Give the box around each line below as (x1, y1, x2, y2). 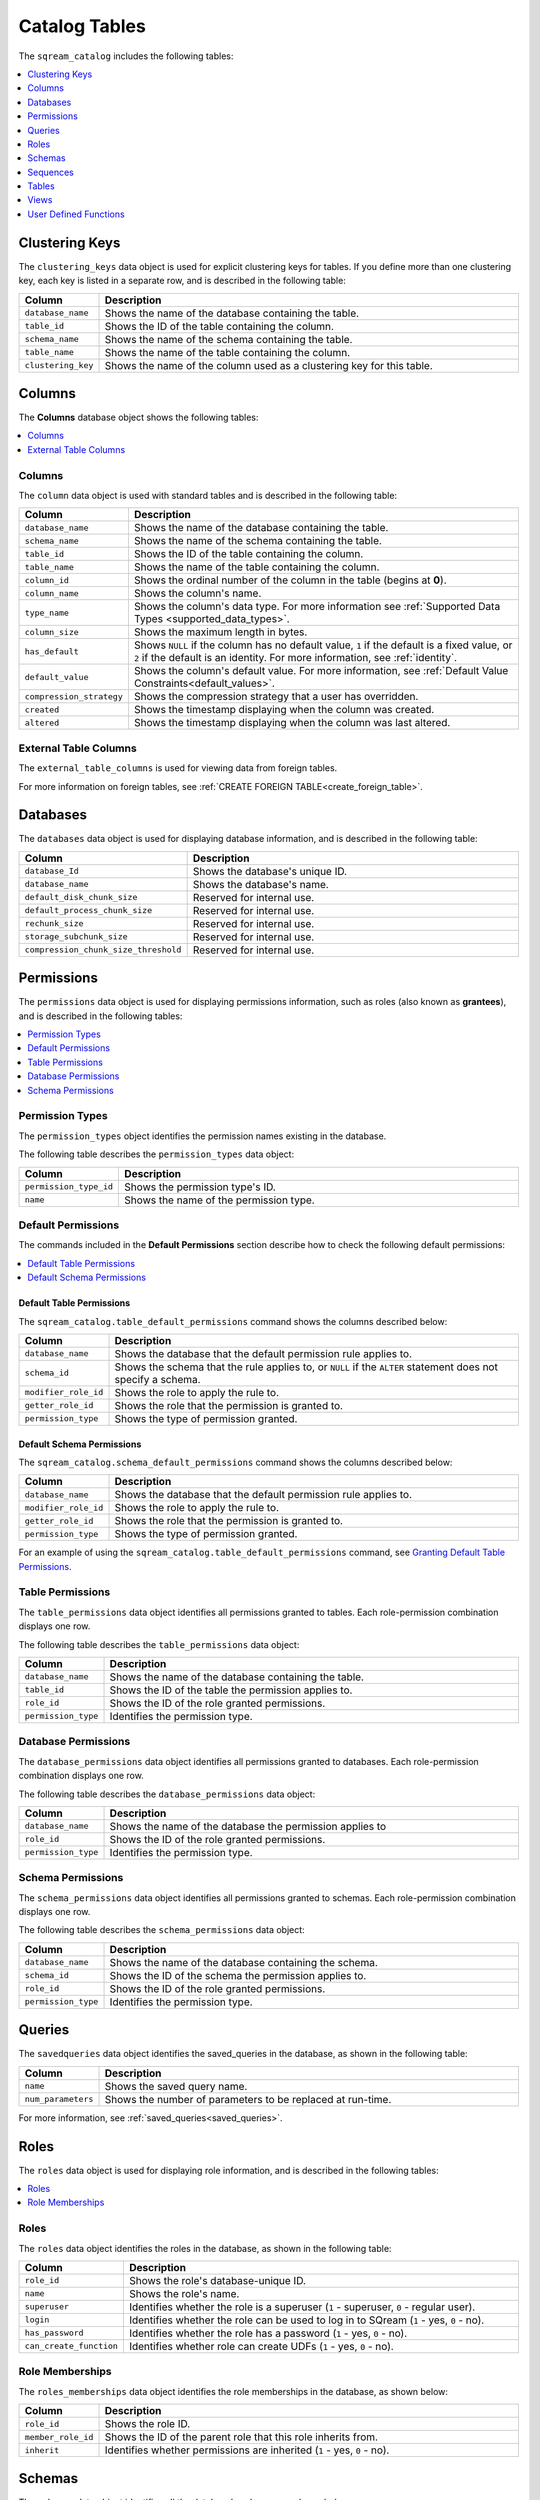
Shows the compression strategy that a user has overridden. (133, 690, 419, 704)
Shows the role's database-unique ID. (128, 2273, 307, 2287)
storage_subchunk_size (24, 931, 129, 942)
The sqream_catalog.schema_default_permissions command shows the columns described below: (18, 1456, 453, 1468)
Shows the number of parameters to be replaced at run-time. (104, 2092, 392, 2106)
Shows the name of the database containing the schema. (109, 1955, 379, 1969)
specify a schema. (114, 1372, 201, 1386)
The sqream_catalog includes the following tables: (18, 50, 234, 62)
